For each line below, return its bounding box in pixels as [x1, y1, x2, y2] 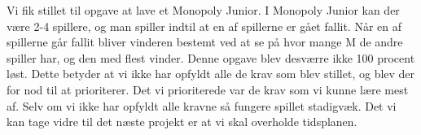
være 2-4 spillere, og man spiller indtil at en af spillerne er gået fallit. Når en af [7, 17, 402, 34]
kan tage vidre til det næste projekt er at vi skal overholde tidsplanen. [7, 113, 357, 130]
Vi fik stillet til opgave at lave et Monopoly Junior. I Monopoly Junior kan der [7, 2, 400, 18]
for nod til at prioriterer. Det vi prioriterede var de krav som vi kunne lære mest [7, 81, 409, 98]
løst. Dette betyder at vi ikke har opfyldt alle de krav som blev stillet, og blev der [7, 65, 415, 82]
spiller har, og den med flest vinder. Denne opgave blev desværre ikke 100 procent [7, 49, 415, 66]
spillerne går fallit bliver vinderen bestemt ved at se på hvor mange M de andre [7, 33, 403, 50]
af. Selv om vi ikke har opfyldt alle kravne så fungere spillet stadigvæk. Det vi [7, 97, 397, 114]
